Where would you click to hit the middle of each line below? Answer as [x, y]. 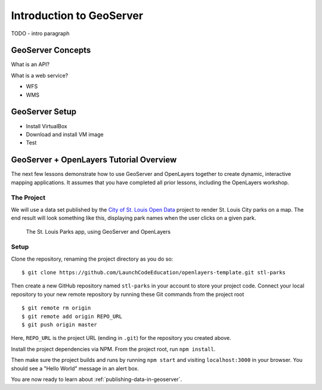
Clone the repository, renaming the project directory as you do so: [92, 259]
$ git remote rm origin [56, 308]
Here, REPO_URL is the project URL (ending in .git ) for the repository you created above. [121, 338]
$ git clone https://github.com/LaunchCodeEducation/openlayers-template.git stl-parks [154, 273]
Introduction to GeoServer [77, 16]
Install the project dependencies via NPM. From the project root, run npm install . [113, 349]
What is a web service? [40, 75]
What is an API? [30, 64]
